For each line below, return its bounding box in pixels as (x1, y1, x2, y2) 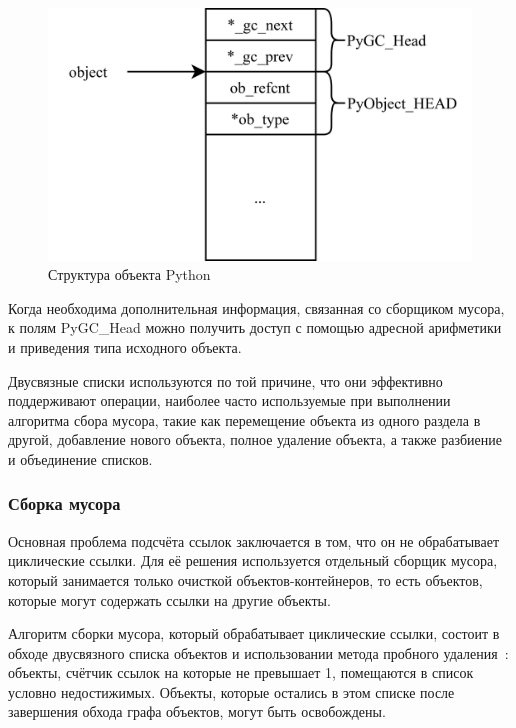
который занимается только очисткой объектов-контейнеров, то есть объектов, (8, 569, 483, 590)
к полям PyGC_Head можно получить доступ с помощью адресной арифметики (8, 317, 502, 338)
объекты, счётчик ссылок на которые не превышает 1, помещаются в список (8, 662, 474, 683)
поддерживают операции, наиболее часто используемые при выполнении (8, 390, 451, 411)
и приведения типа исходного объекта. (8, 336, 242, 357)
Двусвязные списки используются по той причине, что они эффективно (8, 370, 443, 391)
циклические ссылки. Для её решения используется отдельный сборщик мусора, (8, 550, 498, 571)
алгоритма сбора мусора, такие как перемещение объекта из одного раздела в (8, 409, 481, 430)
